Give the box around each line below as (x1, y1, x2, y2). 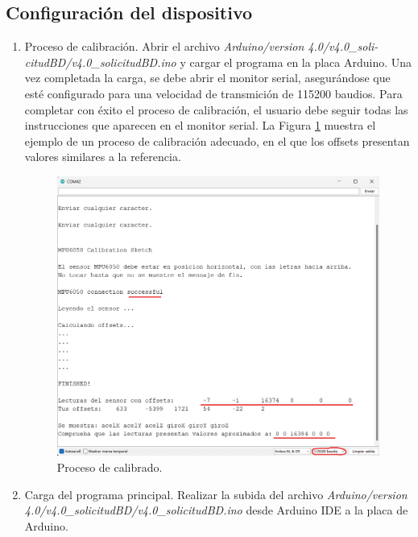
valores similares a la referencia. (24, 148, 181, 165)
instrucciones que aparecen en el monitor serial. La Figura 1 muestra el (24, 117, 376, 134)
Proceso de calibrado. (56, 458, 163, 475)
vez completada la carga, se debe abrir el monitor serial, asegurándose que (24, 69, 391, 86)
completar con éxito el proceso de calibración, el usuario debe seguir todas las (24, 101, 408, 118)
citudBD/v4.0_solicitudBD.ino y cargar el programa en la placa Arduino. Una (24, 53, 412, 70)
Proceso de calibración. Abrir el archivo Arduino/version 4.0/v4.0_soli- (24, 38, 379, 55)
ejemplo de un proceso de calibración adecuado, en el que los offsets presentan (24, 132, 410, 149)
